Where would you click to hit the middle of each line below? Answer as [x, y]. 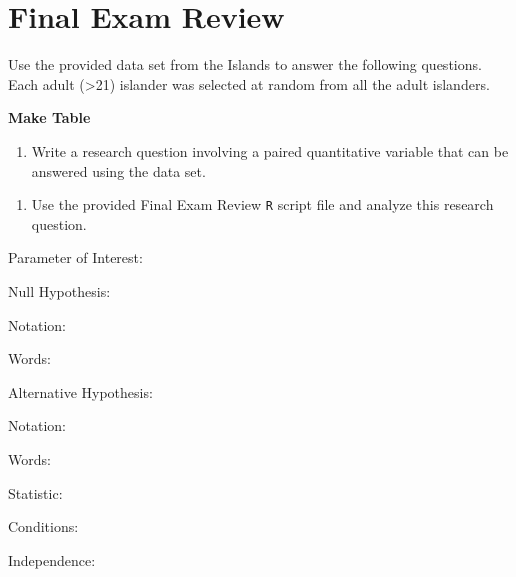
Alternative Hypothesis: [80, 391]
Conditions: [43, 526]
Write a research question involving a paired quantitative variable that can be [270, 150]
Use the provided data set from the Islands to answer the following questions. [245, 64]
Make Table [49, 117]
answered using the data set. [118, 170]
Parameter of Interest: [75, 257]
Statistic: [35, 492]
